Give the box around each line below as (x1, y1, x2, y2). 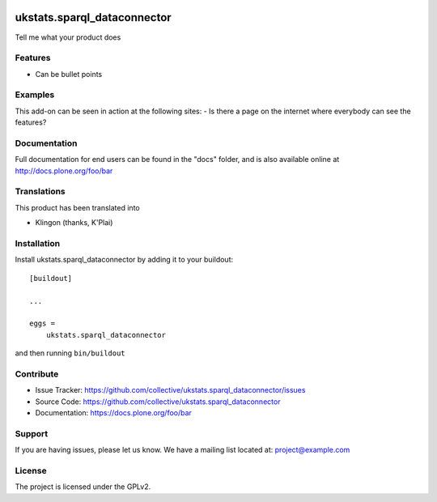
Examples (15, 89, 55, 100)
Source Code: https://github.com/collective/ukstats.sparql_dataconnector (35, 397, 281, 406)
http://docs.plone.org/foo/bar (15, 166, 113, 176)
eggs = (29, 319, 56, 328)
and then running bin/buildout (15, 348, 125, 358)
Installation (15, 238, 61, 249)
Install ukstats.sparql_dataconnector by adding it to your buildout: (15, 255, 234, 265)
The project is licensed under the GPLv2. (15, 482, 151, 491)
